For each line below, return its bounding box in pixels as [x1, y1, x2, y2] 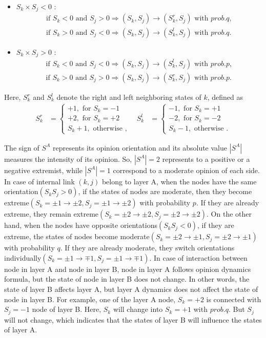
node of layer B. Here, [32, 304, 101, 314]
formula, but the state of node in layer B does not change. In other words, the [4, 273, 250, 284]
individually [4, 252, 42, 263]
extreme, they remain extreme [4, 208, 99, 219]
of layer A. [4, 324, 37, 335]
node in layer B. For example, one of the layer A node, [4, 293, 176, 304]
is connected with [206, 293, 261, 304]
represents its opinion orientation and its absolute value [52, 142, 227, 153]
